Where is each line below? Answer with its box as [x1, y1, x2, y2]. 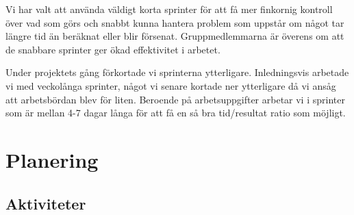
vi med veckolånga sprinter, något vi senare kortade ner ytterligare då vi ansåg [5, 78, 336, 92]
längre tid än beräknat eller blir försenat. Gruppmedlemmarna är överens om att [5, 29, 344, 43]
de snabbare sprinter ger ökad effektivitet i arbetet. [5, 42, 220, 56]
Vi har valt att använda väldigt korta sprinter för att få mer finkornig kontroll [5, 2, 333, 16]
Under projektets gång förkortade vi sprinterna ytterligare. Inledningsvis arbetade [5, 65, 349, 79]
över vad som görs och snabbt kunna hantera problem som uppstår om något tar [5, 15, 344, 29]
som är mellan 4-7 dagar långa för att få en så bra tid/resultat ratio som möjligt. [5, 105, 346, 120]
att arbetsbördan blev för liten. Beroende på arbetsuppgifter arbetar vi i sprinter [5, 92, 345, 106]
